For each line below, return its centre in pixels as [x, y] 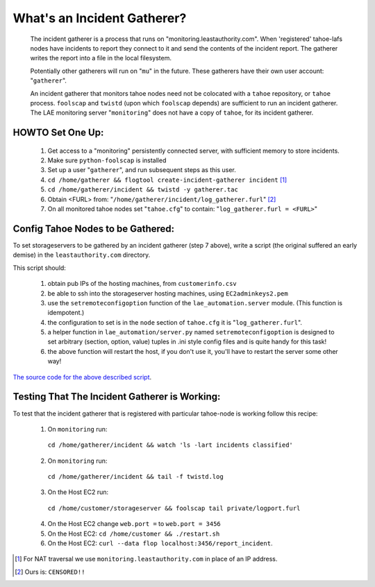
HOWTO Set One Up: [58, 133]
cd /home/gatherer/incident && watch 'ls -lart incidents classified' [170, 445]
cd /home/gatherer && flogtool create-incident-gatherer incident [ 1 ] [167, 180]
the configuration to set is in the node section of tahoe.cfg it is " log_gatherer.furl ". [175, 322]
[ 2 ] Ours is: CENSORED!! [50, 572]
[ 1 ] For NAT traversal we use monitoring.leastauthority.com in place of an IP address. [146, 559]
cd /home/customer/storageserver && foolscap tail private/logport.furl [174, 508]
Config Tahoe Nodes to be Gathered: [94, 229]
